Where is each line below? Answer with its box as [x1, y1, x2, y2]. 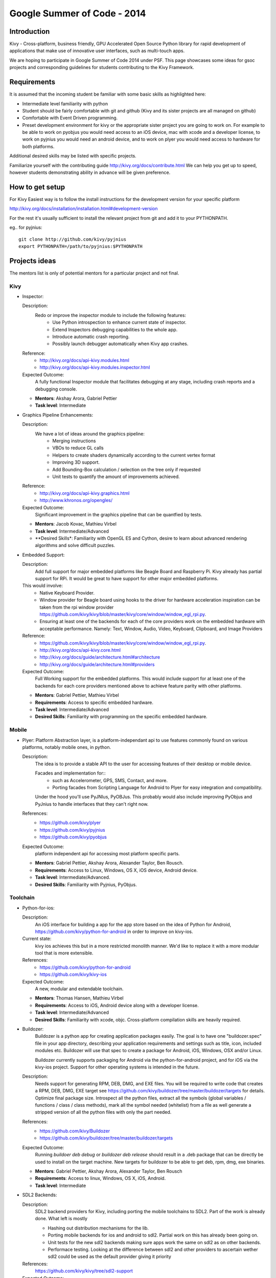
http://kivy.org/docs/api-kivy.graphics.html [39, 490, 130, 496]
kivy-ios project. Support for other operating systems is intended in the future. [35, 1064, 200, 1070]
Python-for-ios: [22, 905, 55, 911]
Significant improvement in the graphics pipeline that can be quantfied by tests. [35, 511, 202, 517]
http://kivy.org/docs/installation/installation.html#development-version [9, 206, 158, 212]
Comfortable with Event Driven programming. [22, 115, 118, 121]
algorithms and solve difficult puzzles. [35, 542, 115, 549]
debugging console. [35, 386, 77, 392]
